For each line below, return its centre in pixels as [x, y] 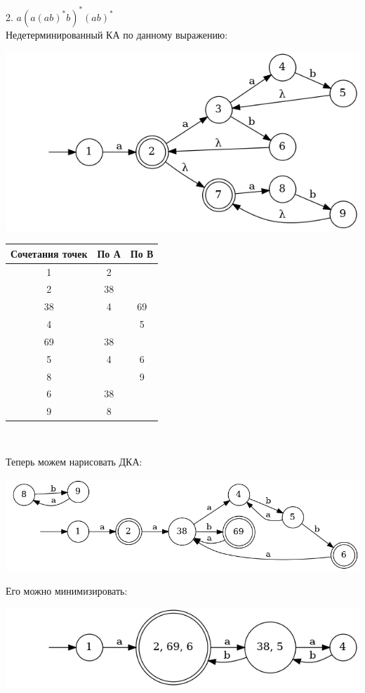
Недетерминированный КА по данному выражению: [117, 34]
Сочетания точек [49, 253]
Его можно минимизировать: [67, 590]
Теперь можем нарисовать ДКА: [74, 462]
